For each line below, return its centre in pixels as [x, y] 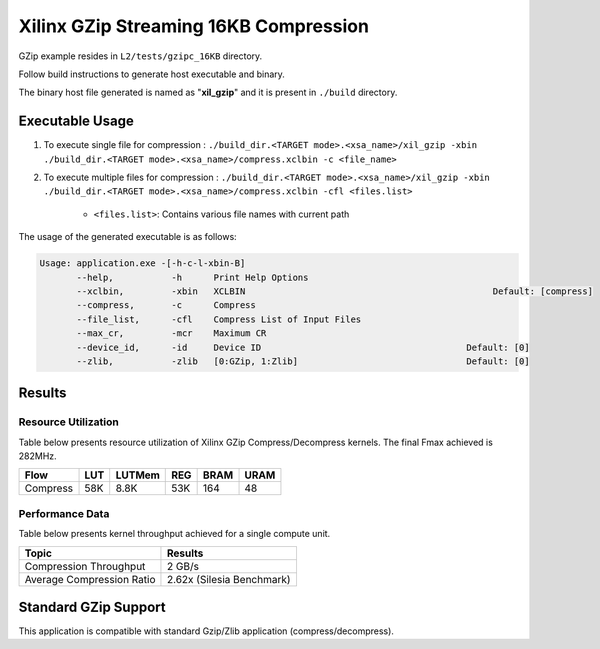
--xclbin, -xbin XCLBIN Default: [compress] [335, 291]
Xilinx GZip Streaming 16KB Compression [194, 26]
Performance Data [64, 513]
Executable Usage [76, 121]
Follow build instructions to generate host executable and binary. [151, 74]
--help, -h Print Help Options [192, 277]
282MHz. [37, 456]
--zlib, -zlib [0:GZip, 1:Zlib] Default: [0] [303, 361]
